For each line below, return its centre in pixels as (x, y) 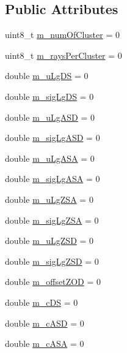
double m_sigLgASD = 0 (53, 138)
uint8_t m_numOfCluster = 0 (62, 35)
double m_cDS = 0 (42, 302)
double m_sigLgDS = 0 (49, 96)
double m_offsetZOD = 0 (53, 282)
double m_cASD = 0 (45, 323)
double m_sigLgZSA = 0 (52, 220)
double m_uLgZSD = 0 (49, 241)
